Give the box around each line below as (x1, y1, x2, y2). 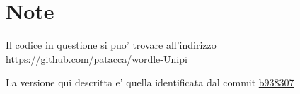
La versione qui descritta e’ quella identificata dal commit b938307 (6, 75, 294, 90)
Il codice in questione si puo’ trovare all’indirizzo (6, 37, 217, 52)
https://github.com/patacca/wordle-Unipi (6, 51, 187, 66)
